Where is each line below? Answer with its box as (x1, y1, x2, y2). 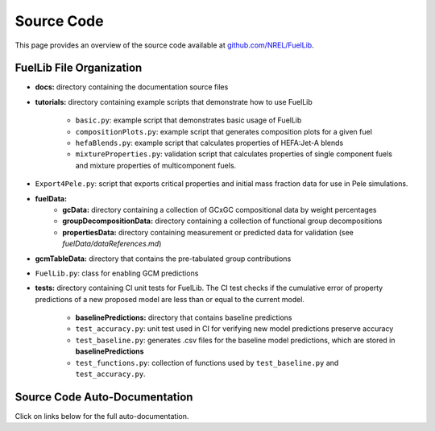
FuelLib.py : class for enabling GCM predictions (35, 268, 199, 278)
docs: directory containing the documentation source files (35, 82, 229, 92)
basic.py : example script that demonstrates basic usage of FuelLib (75, 115, 302, 125)
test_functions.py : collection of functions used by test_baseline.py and (75, 358, 339, 367)
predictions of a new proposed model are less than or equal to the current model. (35, 294, 305, 304)
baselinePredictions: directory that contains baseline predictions (75, 313, 292, 322)
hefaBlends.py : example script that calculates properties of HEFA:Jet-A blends (75, 138, 344, 148)
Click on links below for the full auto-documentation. (14, 411, 189, 421)
